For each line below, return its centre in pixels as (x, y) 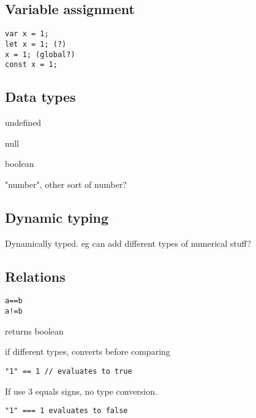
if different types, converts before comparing (88, 351)
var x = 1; (27, 34)
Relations (35, 276)
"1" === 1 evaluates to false (66, 411)
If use (15, 391)
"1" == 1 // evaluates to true (69, 371)
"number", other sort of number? (66, 184)
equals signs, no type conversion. (96, 391)
